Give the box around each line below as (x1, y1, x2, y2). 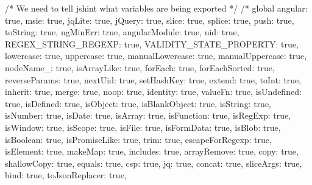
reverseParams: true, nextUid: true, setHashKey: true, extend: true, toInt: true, (5, 73, 302, 86)
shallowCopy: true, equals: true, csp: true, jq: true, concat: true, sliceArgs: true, (5, 156, 302, 169)
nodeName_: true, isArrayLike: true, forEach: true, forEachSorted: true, (5, 61, 275, 74)
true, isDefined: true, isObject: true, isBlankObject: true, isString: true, (5, 97, 272, 110)
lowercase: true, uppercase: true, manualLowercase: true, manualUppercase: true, (5, 49, 307, 62)
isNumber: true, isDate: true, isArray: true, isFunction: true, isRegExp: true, (5, 109, 291, 122)
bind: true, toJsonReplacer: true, (5, 169, 127, 181)
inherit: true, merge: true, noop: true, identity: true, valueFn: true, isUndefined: (5, 85, 302, 98)
